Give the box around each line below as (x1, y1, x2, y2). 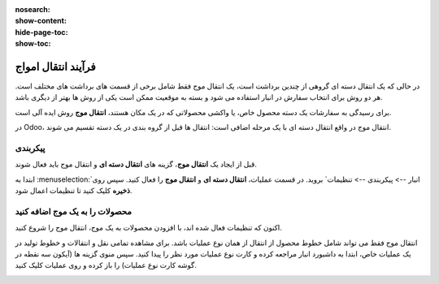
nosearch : (15, 5, 50, 14)
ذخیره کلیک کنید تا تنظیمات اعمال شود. (15, 186, 133, 196)
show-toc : (15, 39, 51, 49)
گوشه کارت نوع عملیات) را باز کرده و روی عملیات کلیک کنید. (15, 260, 197, 270)
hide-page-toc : (15, 27, 68, 37)
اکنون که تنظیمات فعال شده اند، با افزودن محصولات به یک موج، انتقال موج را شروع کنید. (15, 223, 282, 233)
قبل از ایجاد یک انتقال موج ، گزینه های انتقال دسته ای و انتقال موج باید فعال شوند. (15, 159, 258, 170)
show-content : (15, 16, 67, 26)
